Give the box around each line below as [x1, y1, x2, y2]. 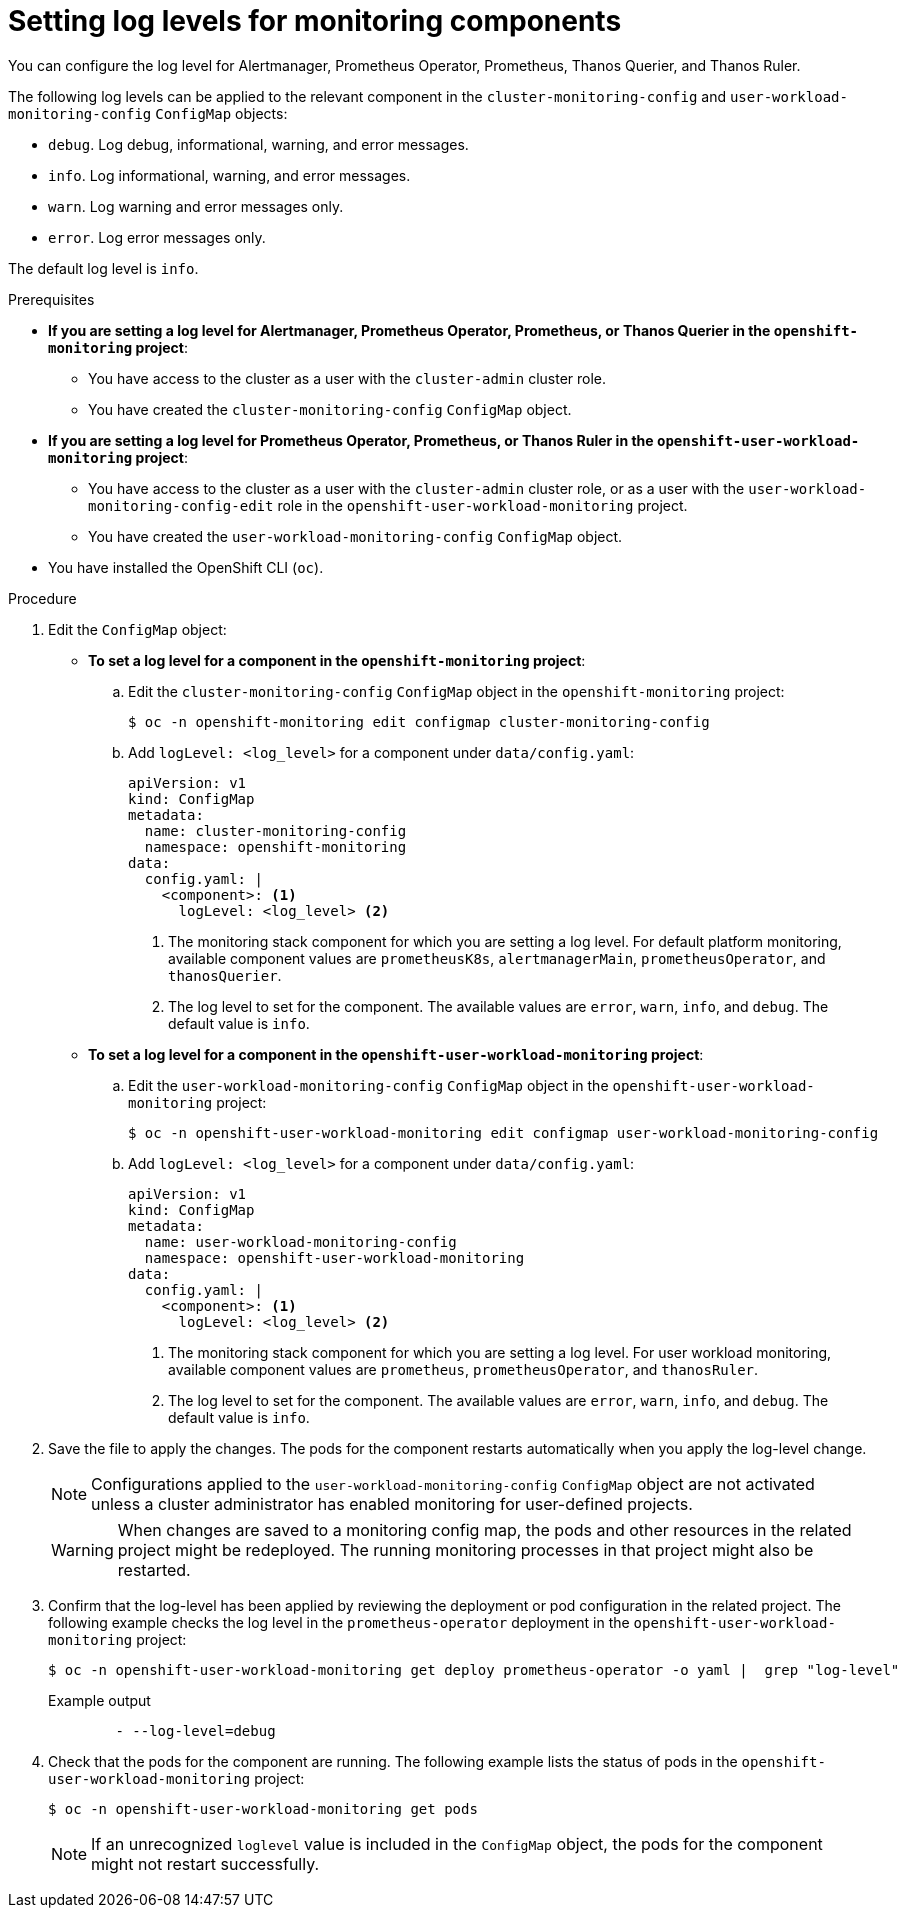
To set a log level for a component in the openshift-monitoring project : [88, 651, 586, 669]
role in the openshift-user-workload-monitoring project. [277, 496, 688, 514]
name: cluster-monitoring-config [144, 822, 407, 839]
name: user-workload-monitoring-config [144, 1233, 457, 1250]
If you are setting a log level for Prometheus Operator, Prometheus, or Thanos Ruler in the [48, 431, 654, 449]
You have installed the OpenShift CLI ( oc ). [48, 558, 324, 576]
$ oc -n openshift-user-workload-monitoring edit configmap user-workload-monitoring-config [128, 1124, 879, 1141]
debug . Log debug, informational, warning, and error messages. [48, 135, 469, 153]
